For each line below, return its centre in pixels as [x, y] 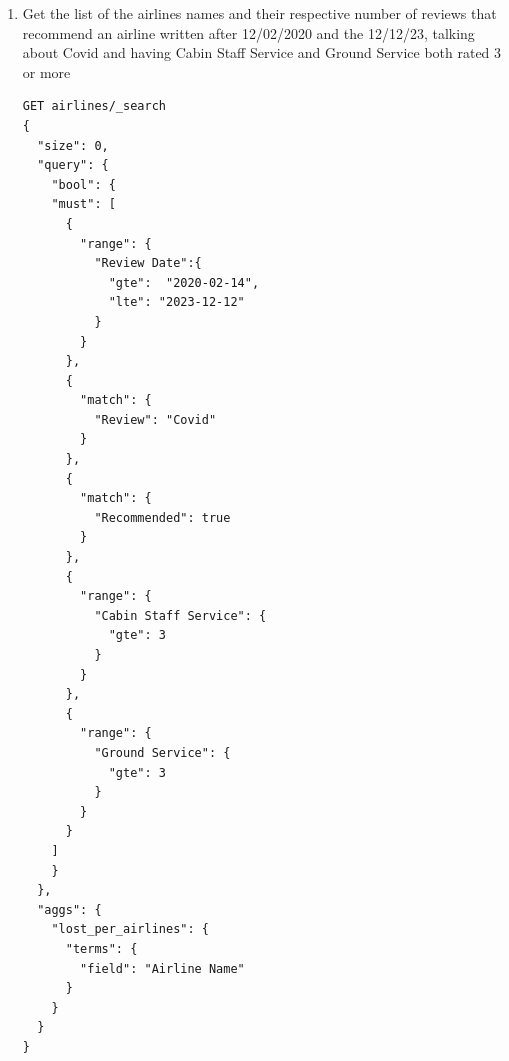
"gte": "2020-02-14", [184, 282]
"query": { [73, 165]
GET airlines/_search [94, 106]
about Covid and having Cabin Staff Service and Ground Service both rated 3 [262, 52]
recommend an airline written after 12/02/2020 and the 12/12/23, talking [248, 32]
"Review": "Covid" [155, 419]
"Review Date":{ [148, 263]
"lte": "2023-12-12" [176, 302]
